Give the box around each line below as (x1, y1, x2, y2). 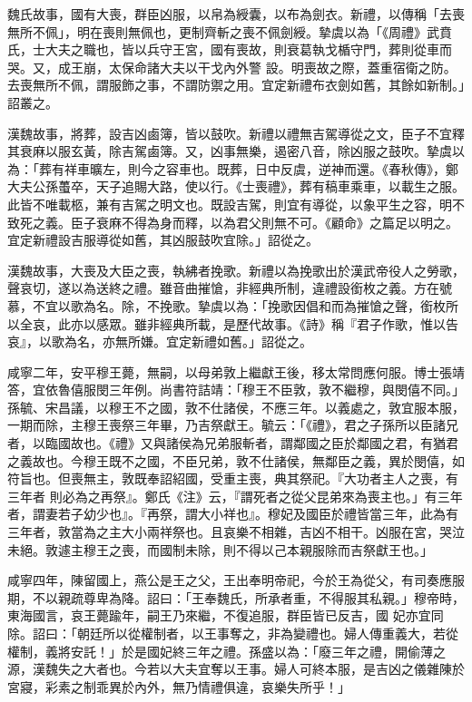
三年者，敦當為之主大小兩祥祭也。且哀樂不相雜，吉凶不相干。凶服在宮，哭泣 (7, 522, 465, 541)
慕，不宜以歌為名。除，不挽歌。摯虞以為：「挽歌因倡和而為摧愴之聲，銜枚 (7, 296, 446, 315)
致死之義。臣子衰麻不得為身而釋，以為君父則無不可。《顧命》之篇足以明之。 (7, 212, 458, 231)
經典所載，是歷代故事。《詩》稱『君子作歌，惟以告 (159, 314, 458, 333)
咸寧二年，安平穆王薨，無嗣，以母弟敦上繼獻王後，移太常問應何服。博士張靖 (7, 362, 465, 381)
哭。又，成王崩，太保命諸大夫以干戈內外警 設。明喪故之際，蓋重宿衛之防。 (7, 57, 457, 76)
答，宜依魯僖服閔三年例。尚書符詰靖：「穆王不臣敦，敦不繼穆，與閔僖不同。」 (7, 380, 465, 399)
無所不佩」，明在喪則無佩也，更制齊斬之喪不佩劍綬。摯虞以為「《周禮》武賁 (7, 22, 452, 41)
